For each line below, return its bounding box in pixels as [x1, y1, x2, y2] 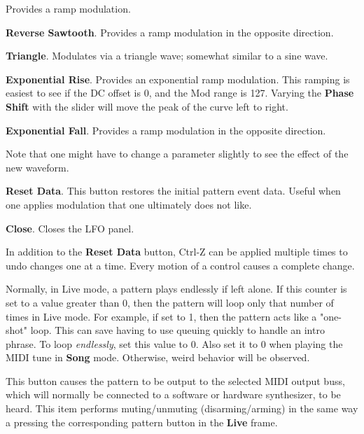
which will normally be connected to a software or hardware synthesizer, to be [6, 387, 341, 402]
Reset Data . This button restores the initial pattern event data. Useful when [6, 183, 341, 198]
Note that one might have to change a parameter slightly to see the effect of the [6, 146, 349, 161]
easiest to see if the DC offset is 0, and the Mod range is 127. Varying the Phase [6, 85, 354, 100]
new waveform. [6, 160, 69, 174]
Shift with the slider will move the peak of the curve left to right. [6, 99, 288, 113]
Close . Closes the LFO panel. [6, 220, 134, 235]
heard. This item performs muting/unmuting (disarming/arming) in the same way [6, 401, 358, 416]
